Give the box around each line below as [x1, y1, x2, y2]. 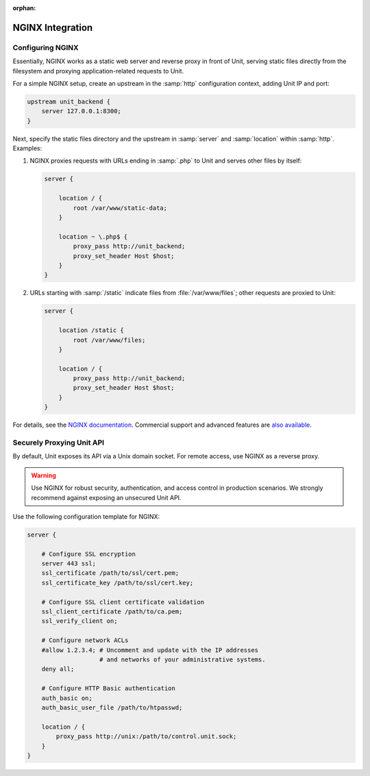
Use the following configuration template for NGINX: [12, 512, 160, 521]
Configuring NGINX [12, 43, 79, 52]
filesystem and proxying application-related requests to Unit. [12, 67, 184, 75]
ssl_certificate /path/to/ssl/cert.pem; [41, 569, 180, 577]
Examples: [12, 144, 42, 152]
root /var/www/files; [73, 336, 146, 344]
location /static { [58, 327, 125, 334]
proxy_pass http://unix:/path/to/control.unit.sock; [56, 733, 237, 740]
